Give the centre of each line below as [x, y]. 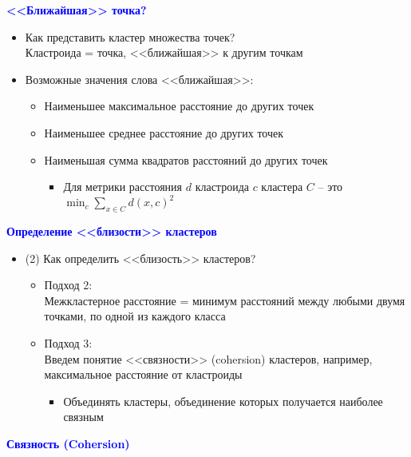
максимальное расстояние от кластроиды [143, 374]
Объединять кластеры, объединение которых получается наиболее [223, 401]
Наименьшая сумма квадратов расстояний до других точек [186, 159]
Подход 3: [68, 343]
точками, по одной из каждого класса [135, 316]
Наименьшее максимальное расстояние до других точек [179, 106]
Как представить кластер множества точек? [130, 36]
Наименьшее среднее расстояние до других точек [164, 132]
